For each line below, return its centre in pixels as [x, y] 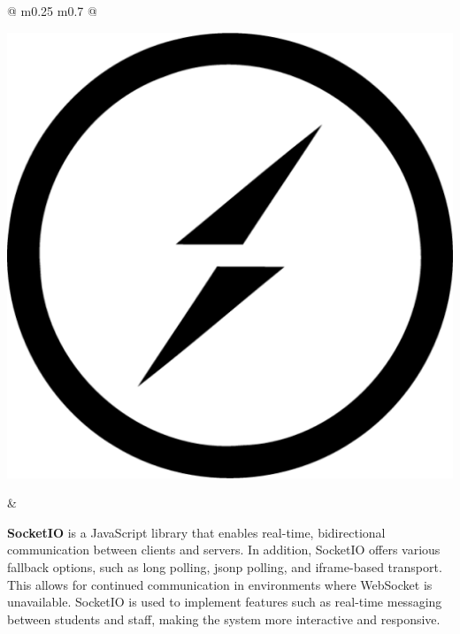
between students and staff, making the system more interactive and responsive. [224, 619]
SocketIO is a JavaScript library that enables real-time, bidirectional [196, 532]
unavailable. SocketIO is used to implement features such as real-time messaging [225, 602]
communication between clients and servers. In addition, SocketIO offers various [224, 550]
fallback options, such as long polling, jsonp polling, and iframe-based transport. [225, 566]
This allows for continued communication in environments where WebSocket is [220, 584]
